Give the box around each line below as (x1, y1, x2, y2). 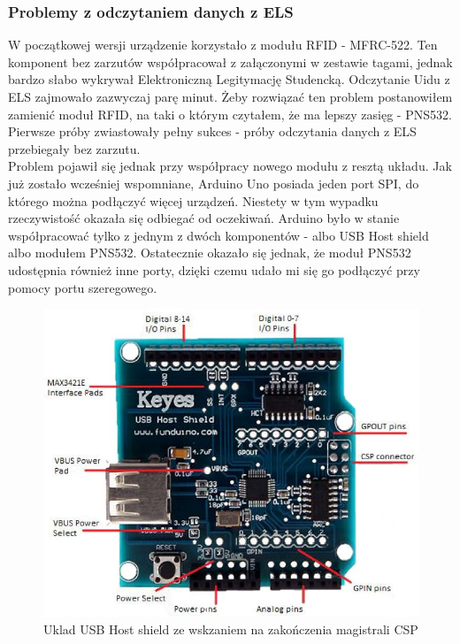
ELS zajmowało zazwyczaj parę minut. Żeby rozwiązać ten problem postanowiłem (8, 88, 453, 105)
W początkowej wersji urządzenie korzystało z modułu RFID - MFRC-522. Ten (8, 35, 438, 54)
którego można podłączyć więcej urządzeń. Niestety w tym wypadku (8, 191, 379, 210)
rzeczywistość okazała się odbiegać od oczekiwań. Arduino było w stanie (8, 209, 400, 227)
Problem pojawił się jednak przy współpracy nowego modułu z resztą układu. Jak (8, 157, 452, 175)
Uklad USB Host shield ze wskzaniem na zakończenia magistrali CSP (43, 619, 418, 638)
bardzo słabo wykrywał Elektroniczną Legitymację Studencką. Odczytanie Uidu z (8, 70, 450, 88)
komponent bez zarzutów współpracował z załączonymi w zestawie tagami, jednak (8, 52, 453, 71)
